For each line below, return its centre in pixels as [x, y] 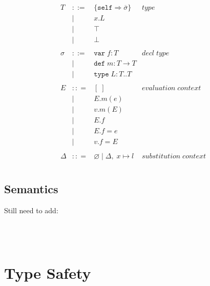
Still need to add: [31, 210]
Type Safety [48, 272]
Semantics [31, 188]
